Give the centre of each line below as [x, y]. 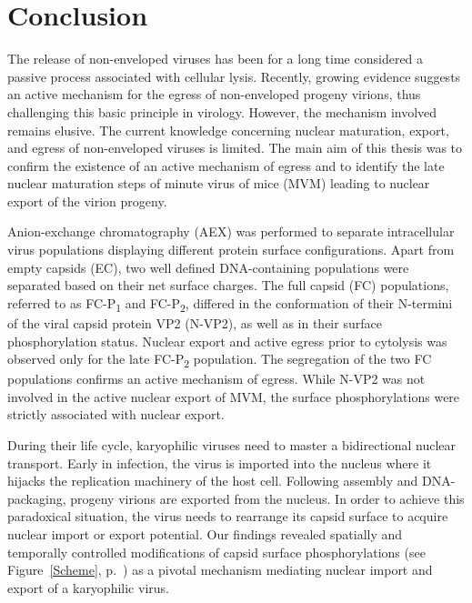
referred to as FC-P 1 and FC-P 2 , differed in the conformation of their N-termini [230, 304]
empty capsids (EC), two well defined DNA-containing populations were [208, 267]
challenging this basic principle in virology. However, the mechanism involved [222, 111]
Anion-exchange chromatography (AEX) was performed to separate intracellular [231, 231]
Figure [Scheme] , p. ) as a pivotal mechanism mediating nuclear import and [220, 570]
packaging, [37, 498]
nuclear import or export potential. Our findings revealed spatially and [205, 534]
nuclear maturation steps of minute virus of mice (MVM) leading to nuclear [219, 183]
